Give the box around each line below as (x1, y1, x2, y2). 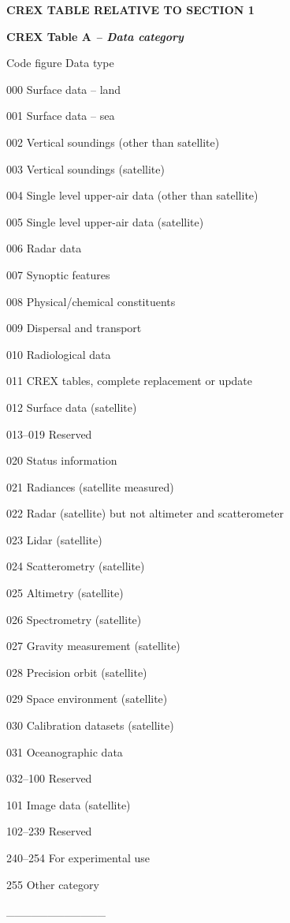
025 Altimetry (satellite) (6, 585, 124, 601)
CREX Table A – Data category (6, 28, 184, 44)
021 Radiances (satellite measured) (6, 478, 174, 495)
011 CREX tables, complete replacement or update (6, 372, 253, 389)
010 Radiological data (6, 346, 111, 362)
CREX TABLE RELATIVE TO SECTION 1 (6, 2, 255, 17)
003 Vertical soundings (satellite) (6, 160, 165, 177)
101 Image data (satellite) (6, 796, 131, 813)
